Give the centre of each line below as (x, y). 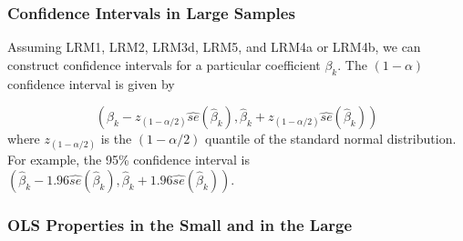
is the (116, 139)
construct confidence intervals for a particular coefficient (164, 64)
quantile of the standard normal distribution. (331, 139)
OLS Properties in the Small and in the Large (180, 224)
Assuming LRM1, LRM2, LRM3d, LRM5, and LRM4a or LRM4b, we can (214, 47)
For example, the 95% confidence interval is (129, 160)
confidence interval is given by (91, 83)
